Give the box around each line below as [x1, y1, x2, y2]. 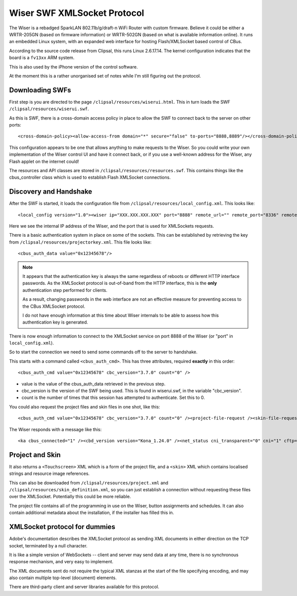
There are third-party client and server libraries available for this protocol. [9, 584, 159, 590]
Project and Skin [9, 451, 61, 459]
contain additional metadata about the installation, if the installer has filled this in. [9, 510, 174, 516]
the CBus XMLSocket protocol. [22, 303, 86, 309]
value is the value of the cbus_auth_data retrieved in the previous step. [21, 381, 166, 387]
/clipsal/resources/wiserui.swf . [9, 106, 89, 112]
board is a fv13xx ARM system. [9, 55, 75, 61]
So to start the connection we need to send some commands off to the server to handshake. [9, 349, 198, 355]
